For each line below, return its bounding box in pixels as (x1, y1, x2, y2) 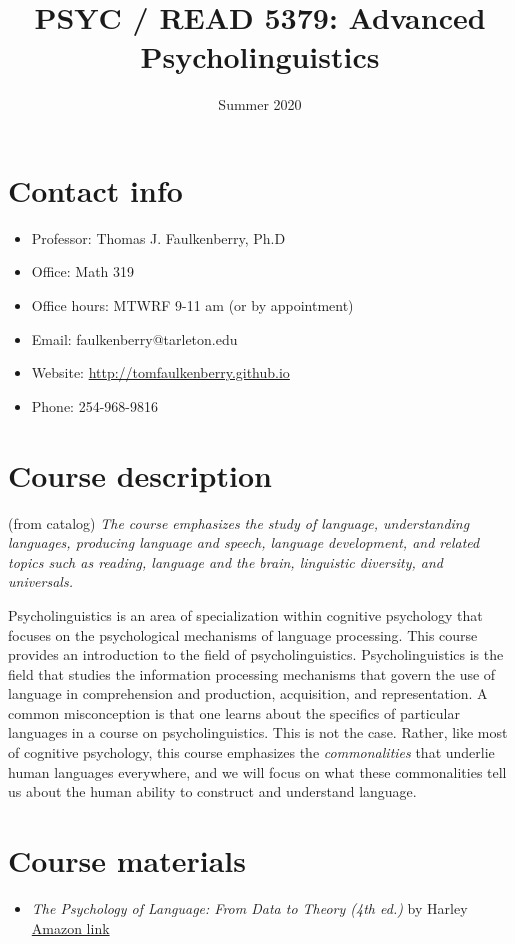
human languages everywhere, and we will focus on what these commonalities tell (8, 761, 507, 782)
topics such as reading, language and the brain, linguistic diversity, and (8, 551, 443, 572)
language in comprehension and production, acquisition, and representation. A (8, 683, 488, 704)
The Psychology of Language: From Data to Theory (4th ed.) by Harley (31, 897, 468, 918)
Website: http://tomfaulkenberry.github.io (31, 362, 290, 383)
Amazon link (31, 917, 110, 938)
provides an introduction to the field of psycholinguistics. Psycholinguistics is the (8, 644, 504, 665)
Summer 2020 (218, 94, 302, 115)
